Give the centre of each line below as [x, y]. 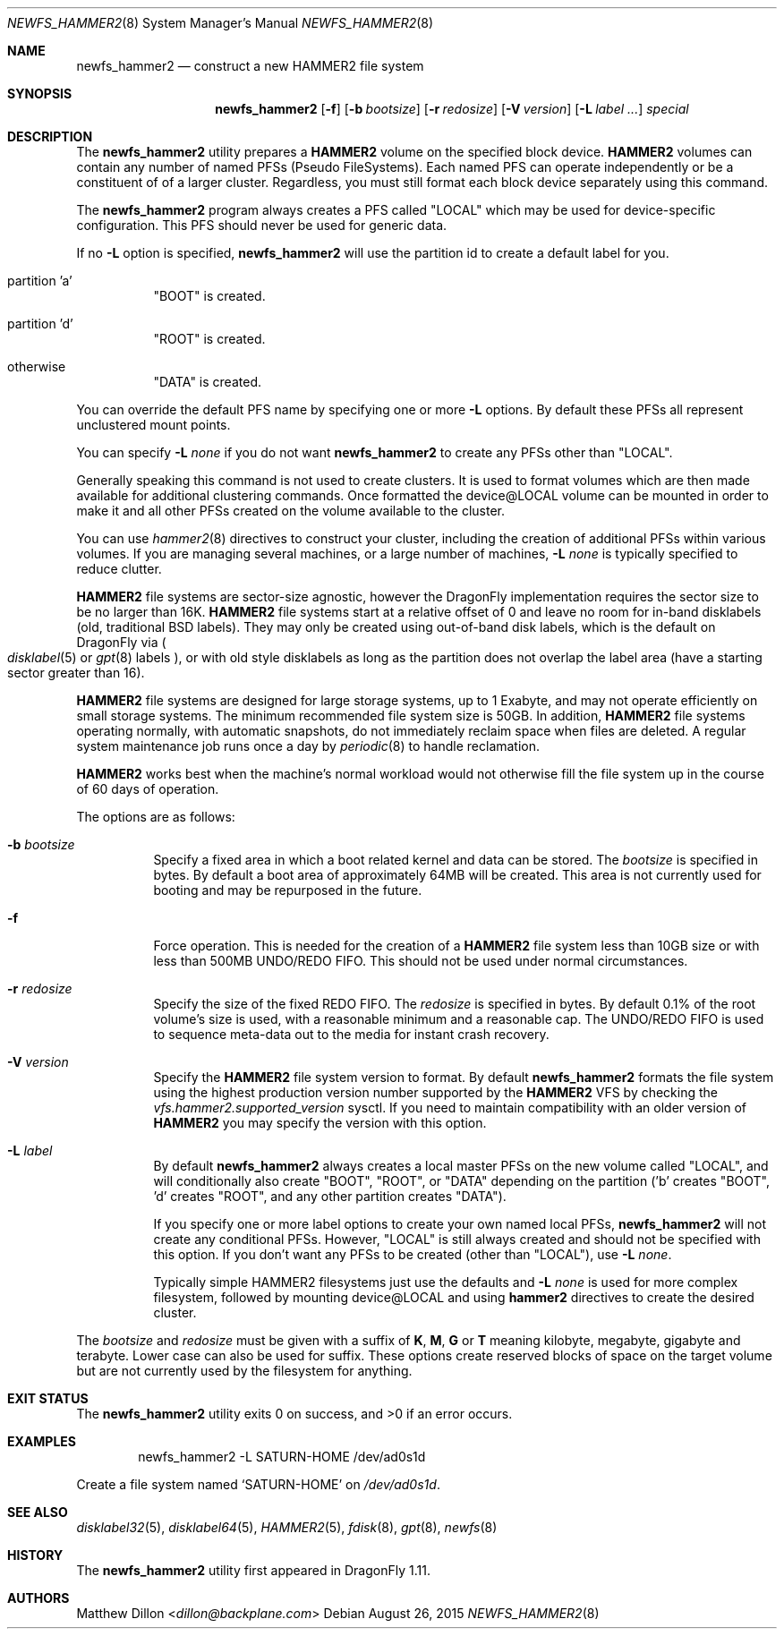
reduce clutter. [119, 569]
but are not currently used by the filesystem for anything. [244, 1371]
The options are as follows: [156, 817]
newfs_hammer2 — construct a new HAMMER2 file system [250, 66]
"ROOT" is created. [209, 339]
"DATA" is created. [207, 382]
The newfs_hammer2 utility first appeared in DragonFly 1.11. [253, 1570]
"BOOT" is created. [209, 296]
